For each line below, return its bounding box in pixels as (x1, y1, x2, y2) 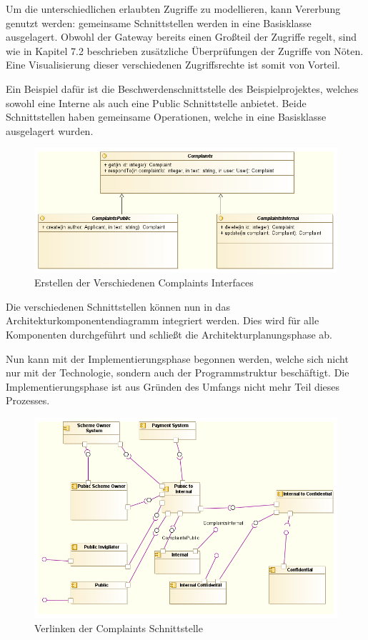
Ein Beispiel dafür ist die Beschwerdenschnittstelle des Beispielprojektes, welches (6, 81, 359, 96)
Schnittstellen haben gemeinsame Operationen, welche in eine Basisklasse (6, 109, 327, 124)
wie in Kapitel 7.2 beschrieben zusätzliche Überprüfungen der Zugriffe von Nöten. (6, 43, 364, 58)
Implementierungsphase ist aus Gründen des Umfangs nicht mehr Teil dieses (6, 379, 340, 394)
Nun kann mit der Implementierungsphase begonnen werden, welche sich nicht (6, 351, 349, 366)
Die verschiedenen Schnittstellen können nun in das (6, 299, 230, 314)
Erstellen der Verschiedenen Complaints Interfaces (34, 275, 254, 290)
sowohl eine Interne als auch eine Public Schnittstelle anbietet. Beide (6, 95, 307, 110)
